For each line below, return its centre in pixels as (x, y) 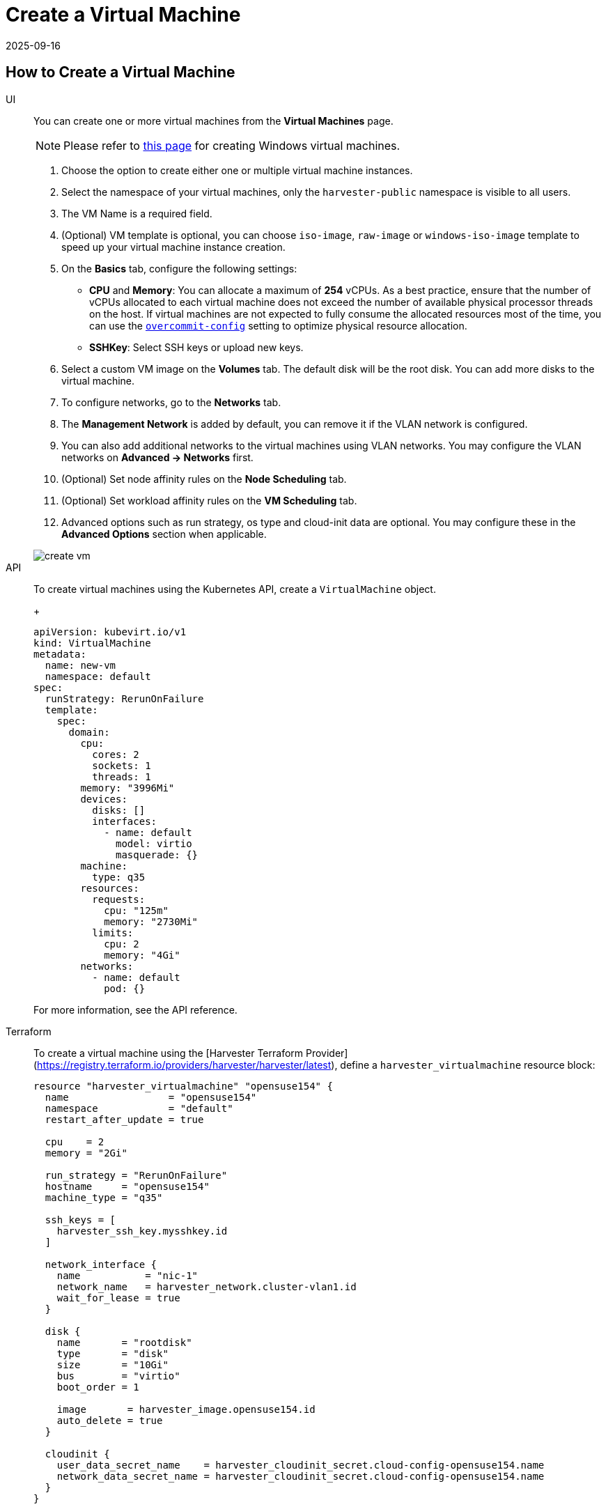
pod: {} (125, 988)
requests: (119, 899)
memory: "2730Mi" (151, 921)
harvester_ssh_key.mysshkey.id (142, 1231)
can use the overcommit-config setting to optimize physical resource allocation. (278, 325)
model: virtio (154, 843)
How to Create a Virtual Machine (121, 72)
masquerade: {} (157, 854)
